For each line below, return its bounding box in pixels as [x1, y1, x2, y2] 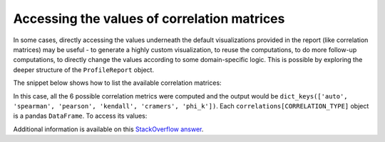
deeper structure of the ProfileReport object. [13, 65, 155, 74]
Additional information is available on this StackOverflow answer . [13, 125, 204, 133]
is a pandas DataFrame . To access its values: [13, 111, 148, 121]
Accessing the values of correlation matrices [13, 11, 285, 26]
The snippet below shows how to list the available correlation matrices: [13, 78, 222, 87]
